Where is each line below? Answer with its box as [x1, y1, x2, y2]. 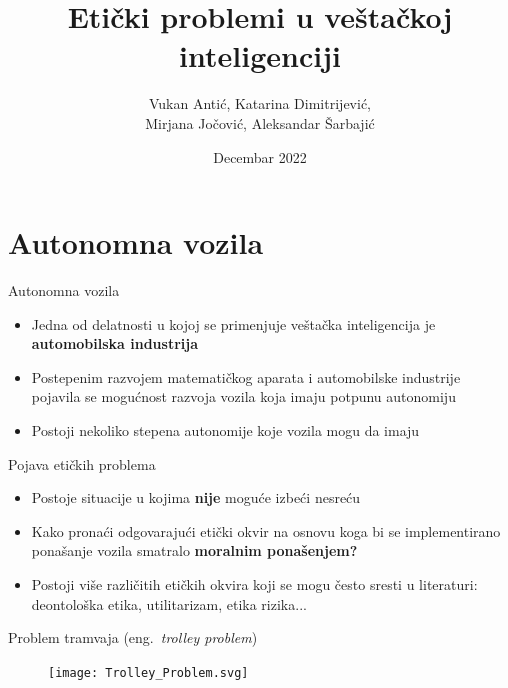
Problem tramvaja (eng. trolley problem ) [8, 627, 258, 648]
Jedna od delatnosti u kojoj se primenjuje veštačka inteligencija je [31, 313, 436, 334]
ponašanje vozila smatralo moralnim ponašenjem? [31, 540, 358, 561]
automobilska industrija [31, 333, 199, 354]
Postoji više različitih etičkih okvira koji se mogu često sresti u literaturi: [31, 573, 478, 594]
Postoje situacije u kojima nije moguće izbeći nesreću [31, 487, 361, 508]
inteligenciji [179, 35, 341, 76]
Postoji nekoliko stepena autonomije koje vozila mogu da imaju [31, 420, 420, 440]
